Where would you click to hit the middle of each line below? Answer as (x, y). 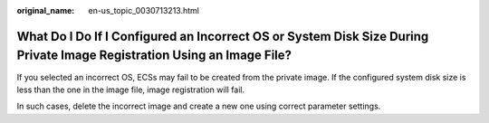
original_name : (46, 10)
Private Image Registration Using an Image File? (154, 56)
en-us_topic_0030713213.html (144, 10)
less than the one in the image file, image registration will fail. (131, 90)
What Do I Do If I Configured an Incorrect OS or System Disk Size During (223, 36)
